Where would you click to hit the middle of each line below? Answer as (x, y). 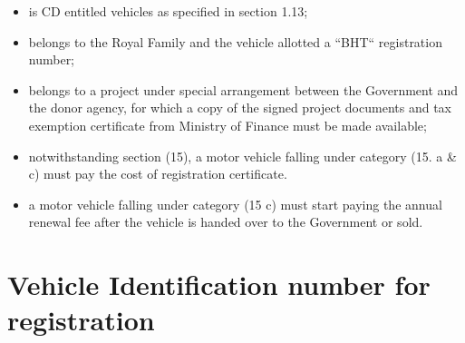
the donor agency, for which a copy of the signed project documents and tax (240, 108)
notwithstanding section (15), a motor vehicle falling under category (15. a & (242, 156)
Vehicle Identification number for (219, 284)
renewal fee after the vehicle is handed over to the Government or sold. (226, 222)
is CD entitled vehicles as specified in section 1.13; (168, 11)
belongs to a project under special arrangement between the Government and (243, 89)
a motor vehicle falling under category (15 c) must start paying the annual (235, 204)
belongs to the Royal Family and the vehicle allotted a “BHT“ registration (235, 41)
